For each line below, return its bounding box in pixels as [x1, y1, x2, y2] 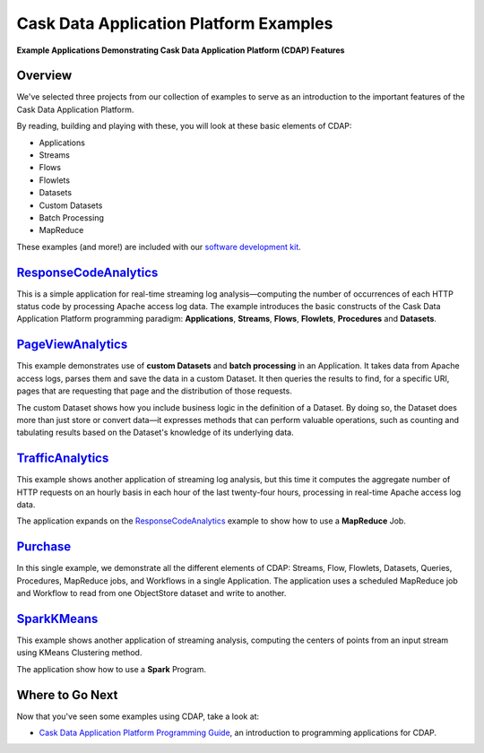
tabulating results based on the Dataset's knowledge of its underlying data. [16, 427, 295, 438]
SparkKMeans [16, 610, 99, 627]
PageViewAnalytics [16, 337, 128, 352]
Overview [16, 68, 73, 83]
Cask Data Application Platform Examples [16, 13, 333, 33]
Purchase [16, 539, 72, 555]
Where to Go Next [16, 687, 118, 703]
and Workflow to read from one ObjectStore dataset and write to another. [16, 588, 287, 599]
